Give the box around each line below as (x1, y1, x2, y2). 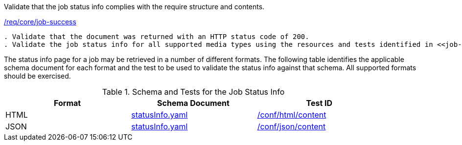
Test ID (306, 98, 333, 108)
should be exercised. (4, 72, 71, 80)
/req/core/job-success (4, 18, 76, 26)
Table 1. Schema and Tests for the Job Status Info (102, 87, 285, 97)
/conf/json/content (257, 122, 326, 131)
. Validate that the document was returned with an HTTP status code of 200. (4, 33, 309, 41)
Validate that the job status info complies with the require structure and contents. (4, 2, 265, 11)
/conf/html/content (257, 110, 326, 120)
